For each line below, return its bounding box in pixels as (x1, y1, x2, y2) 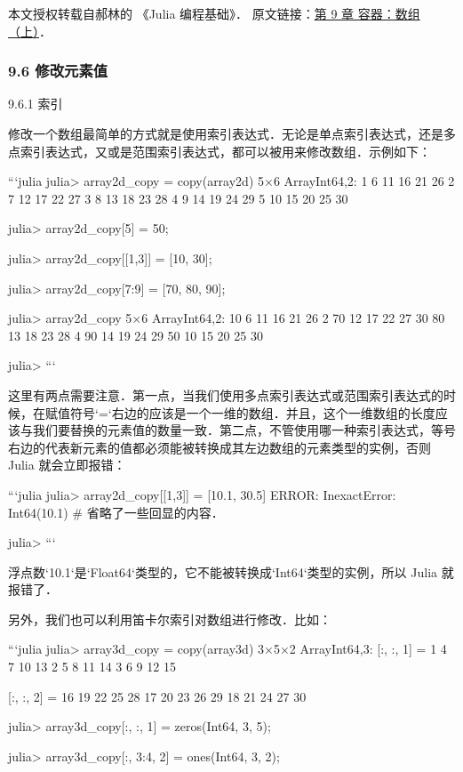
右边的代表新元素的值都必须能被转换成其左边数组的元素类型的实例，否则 (8, 438, 431, 456)
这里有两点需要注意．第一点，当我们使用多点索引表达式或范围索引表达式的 (8, 385, 443, 404)
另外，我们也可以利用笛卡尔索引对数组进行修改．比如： (8, 609, 331, 628)
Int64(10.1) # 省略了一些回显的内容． (8, 503, 224, 521)
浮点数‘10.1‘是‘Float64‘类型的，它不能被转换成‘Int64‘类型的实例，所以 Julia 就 (8, 562, 454, 581)
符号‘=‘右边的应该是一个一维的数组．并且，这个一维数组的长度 (69, 403, 435, 422)
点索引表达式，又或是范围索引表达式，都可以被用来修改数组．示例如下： (8, 141, 431, 160)
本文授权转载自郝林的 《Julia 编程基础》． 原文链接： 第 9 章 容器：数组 (8, 4, 420, 22)
